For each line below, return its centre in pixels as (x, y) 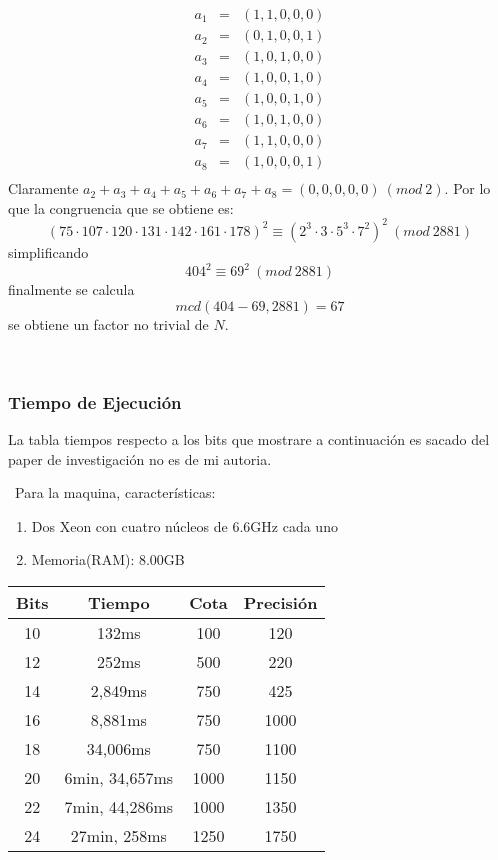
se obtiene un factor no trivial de (108, 323)
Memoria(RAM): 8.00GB (108, 559)
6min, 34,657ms (119, 778)
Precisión (280, 603)
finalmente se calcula (71, 289)
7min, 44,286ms (119, 807)
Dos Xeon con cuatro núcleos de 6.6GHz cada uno (184, 525)
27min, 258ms (118, 836)
